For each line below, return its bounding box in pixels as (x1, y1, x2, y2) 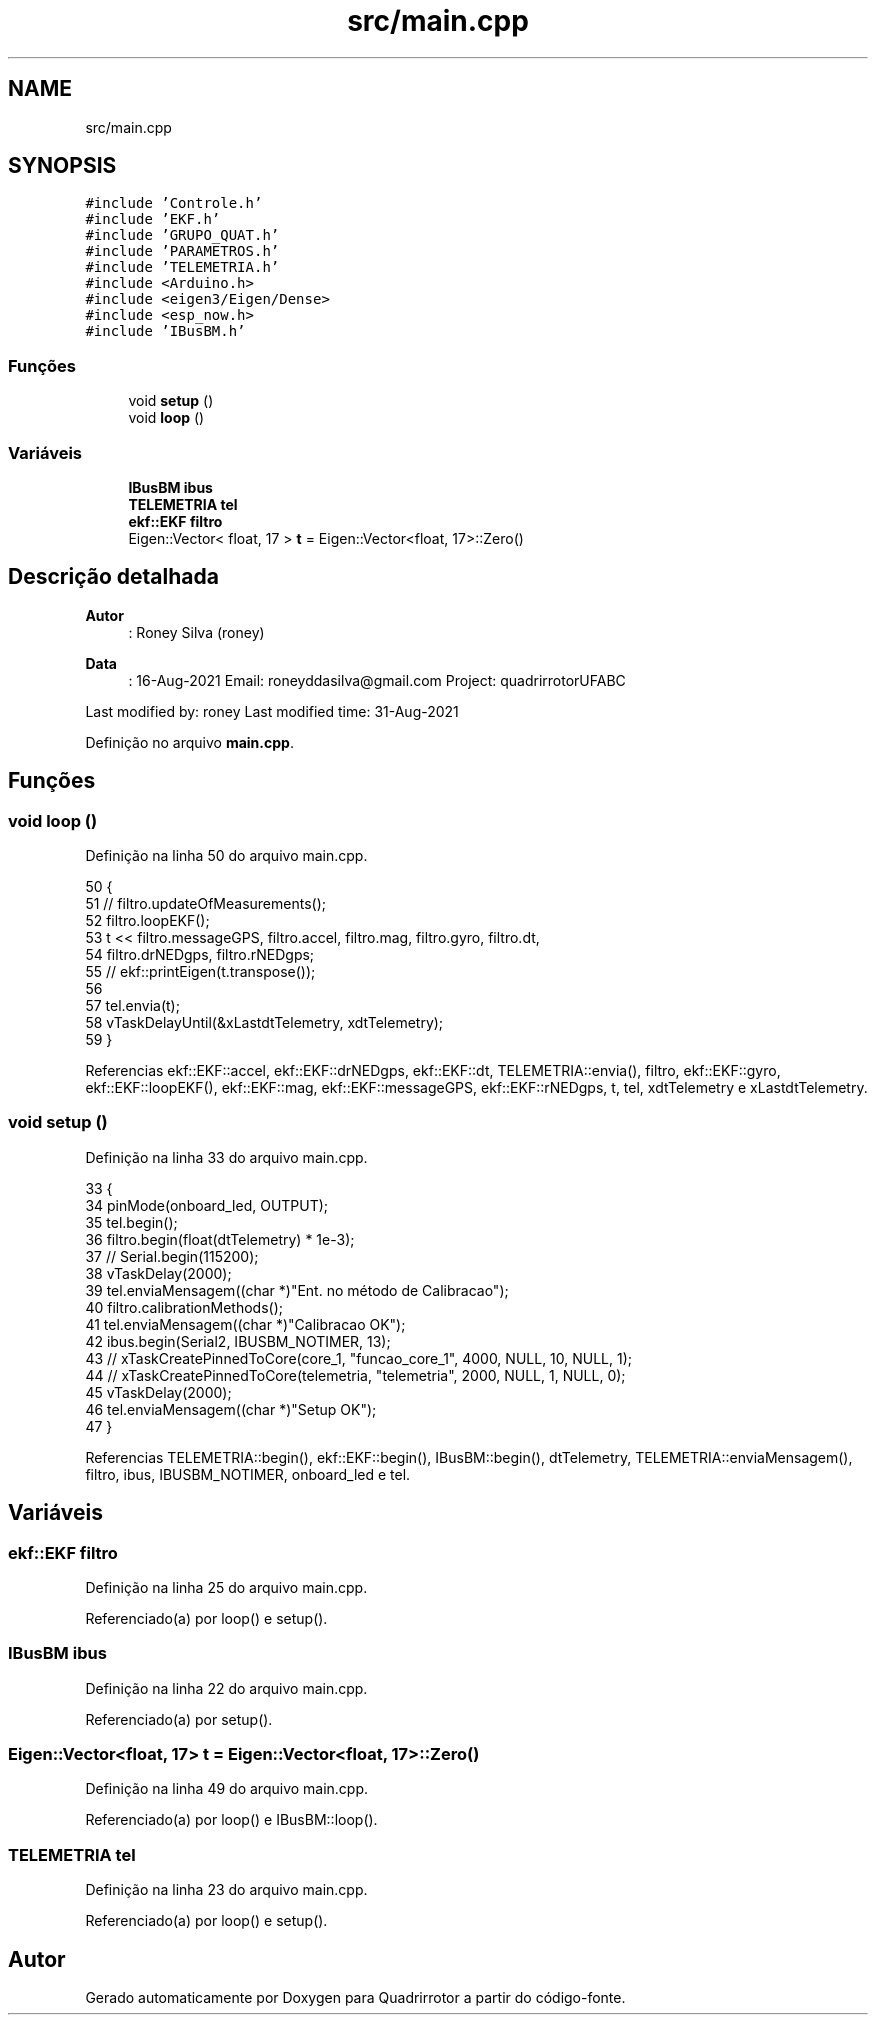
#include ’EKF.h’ (85, 211, 221, 228)
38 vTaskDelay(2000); (85, 1264, 232, 1282)
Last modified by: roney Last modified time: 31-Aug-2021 (85, 702, 459, 720)
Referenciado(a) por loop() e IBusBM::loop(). (85, 1811, 378, 1829)
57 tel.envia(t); (85, 997, 180, 1014)
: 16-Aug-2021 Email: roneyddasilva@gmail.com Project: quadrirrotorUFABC (128, 671, 626, 689)
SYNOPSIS (8, 153, 117, 179)
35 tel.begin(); (85, 1213, 178, 1231)
